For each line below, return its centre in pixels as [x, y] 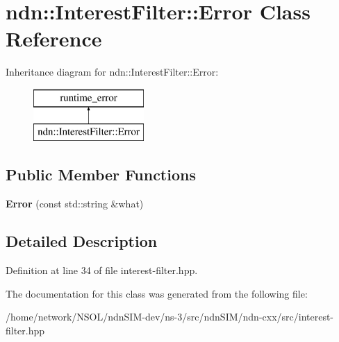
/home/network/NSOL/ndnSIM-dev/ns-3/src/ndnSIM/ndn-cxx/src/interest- [170, 317]
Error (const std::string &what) [75, 204]
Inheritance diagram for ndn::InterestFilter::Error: [112, 72]
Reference [54, 39]
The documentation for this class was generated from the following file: [157, 293]
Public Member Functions [101, 174]
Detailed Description [82, 241]
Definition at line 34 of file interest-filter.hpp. [102, 270]
